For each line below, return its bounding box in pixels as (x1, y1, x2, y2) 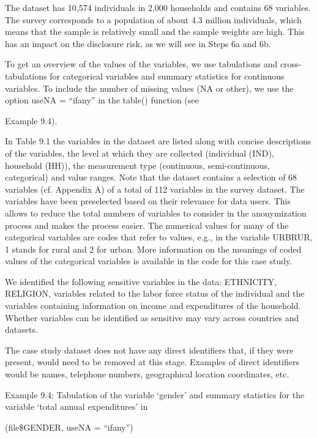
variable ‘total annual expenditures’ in (5, 400, 148, 413)
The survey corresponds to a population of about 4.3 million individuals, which (5, 13, 302, 26)
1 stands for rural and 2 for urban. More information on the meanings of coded (5, 242, 302, 255)
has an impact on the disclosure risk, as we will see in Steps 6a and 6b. (5, 37, 271, 50)
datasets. (5, 323, 38, 336)
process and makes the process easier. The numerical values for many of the (5, 218, 289, 231)
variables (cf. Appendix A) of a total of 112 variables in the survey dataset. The (5, 182, 305, 195)
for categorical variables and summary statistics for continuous (50, 69, 285, 82)
